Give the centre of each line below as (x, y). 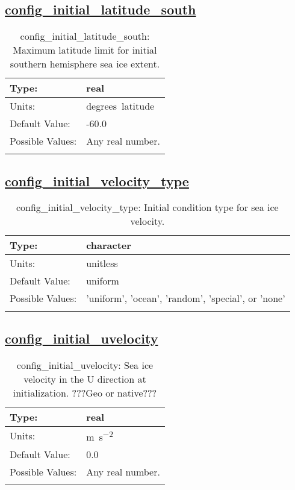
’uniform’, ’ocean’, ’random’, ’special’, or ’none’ (186, 298)
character (109, 245)
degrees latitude (120, 106)
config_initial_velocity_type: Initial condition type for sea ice (147, 207)
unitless (102, 263)
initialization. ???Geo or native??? (85, 392)
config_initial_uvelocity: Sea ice (85, 365)
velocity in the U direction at (85, 378)
